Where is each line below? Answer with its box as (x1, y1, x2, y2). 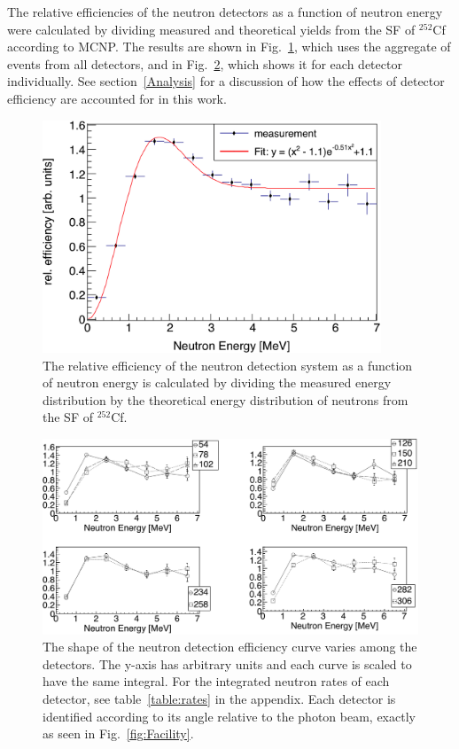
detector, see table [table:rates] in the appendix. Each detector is (43, 689, 396, 707)
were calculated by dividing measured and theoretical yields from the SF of (7, 20, 416, 38)
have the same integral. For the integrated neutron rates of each (43, 672, 390, 690)
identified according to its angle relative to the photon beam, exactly (43, 706, 416, 725)
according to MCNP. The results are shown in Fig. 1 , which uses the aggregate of (7, 37, 451, 56)
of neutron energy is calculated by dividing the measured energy (43, 373, 392, 392)
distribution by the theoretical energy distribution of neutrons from (43, 390, 408, 409)
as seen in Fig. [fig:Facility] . (43, 724, 194, 743)
